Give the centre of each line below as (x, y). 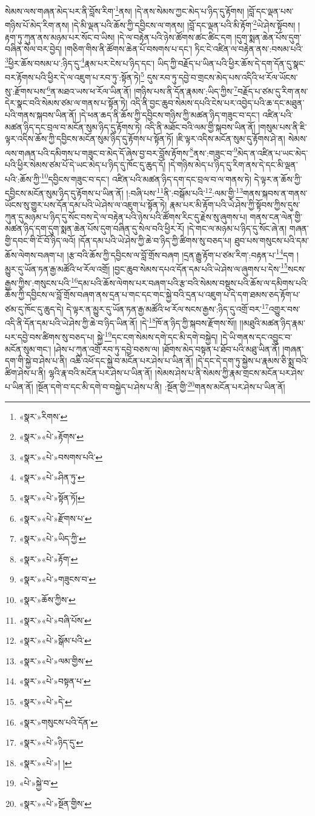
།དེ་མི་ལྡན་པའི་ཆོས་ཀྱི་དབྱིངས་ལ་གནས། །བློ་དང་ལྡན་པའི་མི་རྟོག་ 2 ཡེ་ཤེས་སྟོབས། (184, 24)
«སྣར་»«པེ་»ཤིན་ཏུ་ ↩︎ (52, 477)
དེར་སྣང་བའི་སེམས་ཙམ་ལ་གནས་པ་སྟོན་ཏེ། (66, 103)
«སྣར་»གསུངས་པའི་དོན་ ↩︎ (58, 722)
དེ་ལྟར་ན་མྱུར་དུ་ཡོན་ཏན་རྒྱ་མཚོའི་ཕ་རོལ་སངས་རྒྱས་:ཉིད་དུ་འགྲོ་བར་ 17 (167, 308)
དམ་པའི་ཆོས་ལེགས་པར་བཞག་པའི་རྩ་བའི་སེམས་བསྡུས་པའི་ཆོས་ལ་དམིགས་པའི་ (193, 282)
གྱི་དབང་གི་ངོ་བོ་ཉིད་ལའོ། (40, 240)
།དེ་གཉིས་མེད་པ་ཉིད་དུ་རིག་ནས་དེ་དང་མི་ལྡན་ (233, 165)
